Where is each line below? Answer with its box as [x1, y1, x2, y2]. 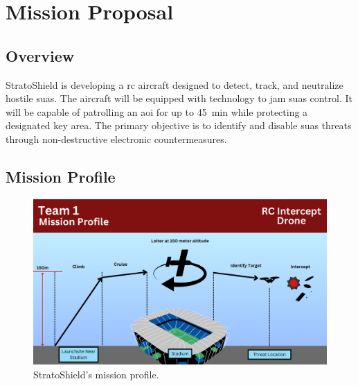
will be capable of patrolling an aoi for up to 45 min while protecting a [6, 104, 308, 119]
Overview [6, 44, 75, 66]
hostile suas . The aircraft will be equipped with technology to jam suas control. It [6, 91, 353, 106]
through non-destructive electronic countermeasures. [6, 131, 227, 146]
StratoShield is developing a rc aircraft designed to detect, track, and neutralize [6, 77, 343, 92]
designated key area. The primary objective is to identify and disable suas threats [6, 118, 352, 133]
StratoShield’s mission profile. [33, 367, 159, 381]
